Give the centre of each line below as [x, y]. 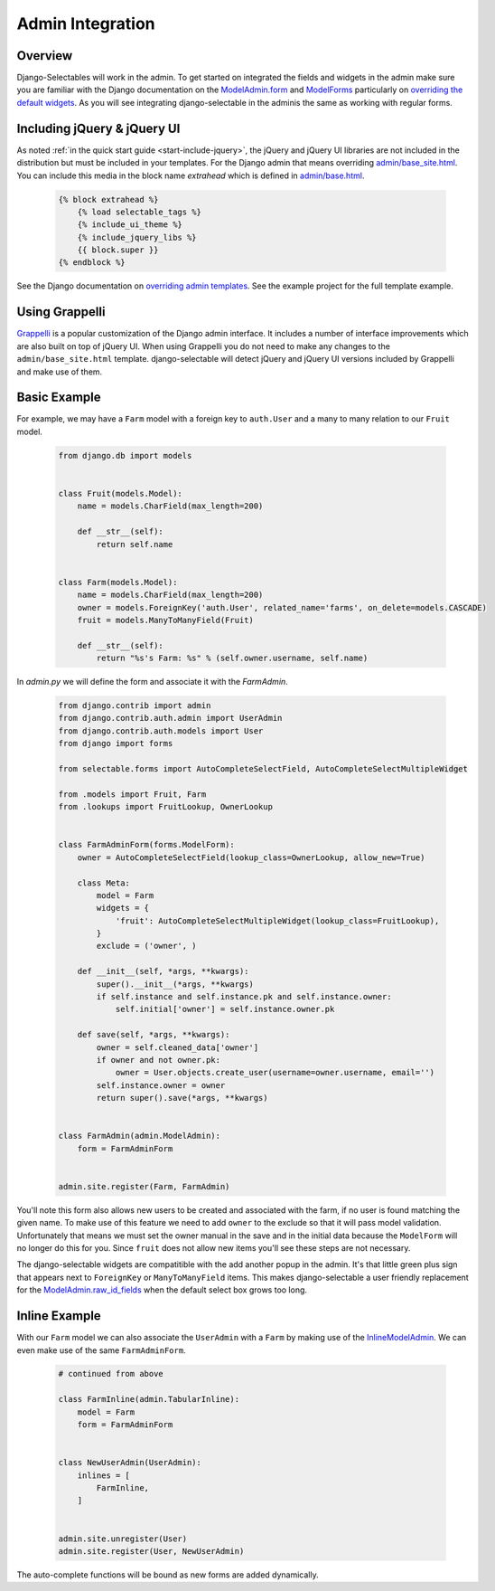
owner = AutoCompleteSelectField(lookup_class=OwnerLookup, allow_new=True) [251, 857]
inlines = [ [104, 1475]
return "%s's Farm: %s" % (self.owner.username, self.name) [232, 658]
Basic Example [59, 398]
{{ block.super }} [118, 250]
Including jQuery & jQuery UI [98, 128]
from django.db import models [125, 455]
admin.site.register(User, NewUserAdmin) [151, 1551]
